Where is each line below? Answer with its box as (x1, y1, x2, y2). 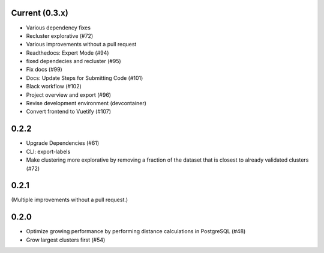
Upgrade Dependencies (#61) (26, 139, 99, 147)
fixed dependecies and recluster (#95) (26, 58, 121, 65)
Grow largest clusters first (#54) (26, 236, 106, 243)
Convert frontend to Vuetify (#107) (26, 108, 111, 115)
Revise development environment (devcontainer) (26, 100, 147, 107)
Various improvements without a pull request (26, 41, 137, 48)
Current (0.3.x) (11, 8, 68, 18)
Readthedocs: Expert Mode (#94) (26, 49, 109, 56)
